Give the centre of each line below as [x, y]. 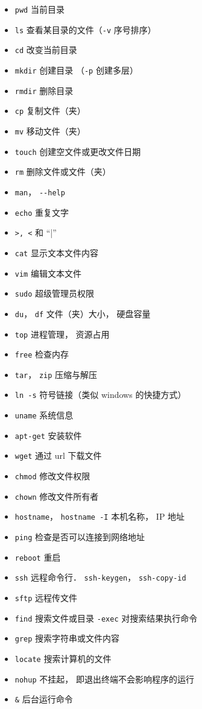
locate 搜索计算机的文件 [63, 658]
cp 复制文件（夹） [50, 111]
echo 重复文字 [42, 212]
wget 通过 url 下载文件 [58, 455]
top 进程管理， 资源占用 [62, 334]
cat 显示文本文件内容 [56, 252]
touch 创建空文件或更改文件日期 [78, 151]
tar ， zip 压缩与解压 [56, 374]
